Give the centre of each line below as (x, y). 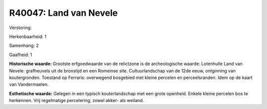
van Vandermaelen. (29, 84)
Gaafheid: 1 (21, 55)
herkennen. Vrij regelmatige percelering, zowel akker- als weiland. (77, 101)
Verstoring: (21, 28)
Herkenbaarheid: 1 (28, 36)
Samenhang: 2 (24, 46)
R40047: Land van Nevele (64, 13)
